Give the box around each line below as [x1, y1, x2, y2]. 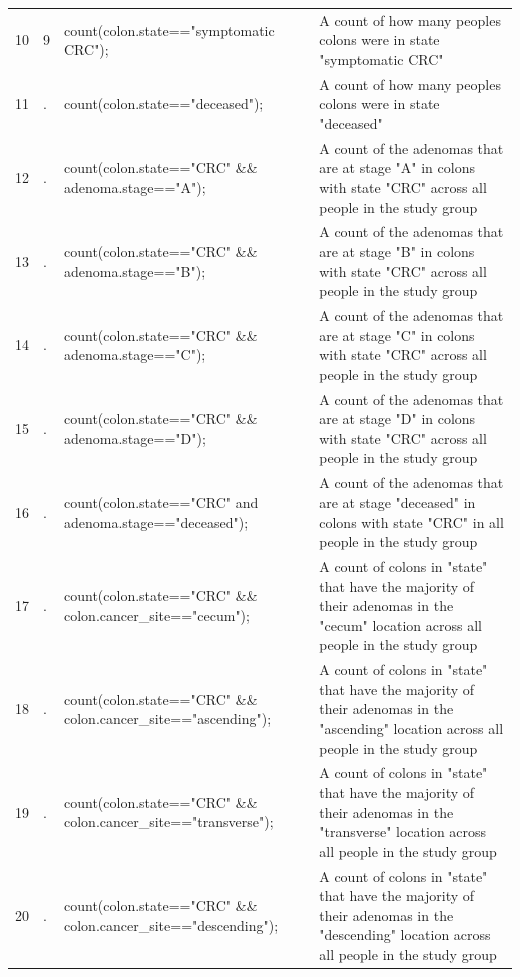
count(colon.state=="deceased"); [64, 93, 264, 114]
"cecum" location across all [319, 614, 482, 635]
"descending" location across [319, 924, 491, 945]
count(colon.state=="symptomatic [64, 19, 275, 40]
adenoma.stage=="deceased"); [64, 511, 249, 532]
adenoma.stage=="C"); [64, 344, 206, 365]
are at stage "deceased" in [319, 491, 476, 512]
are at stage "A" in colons [319, 157, 475, 178]
